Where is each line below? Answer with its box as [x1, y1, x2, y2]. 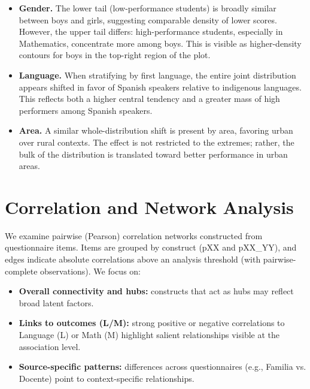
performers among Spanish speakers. [19, 104, 153, 116]
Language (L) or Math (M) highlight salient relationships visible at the [19, 328, 279, 340]
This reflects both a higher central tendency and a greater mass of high [19, 92, 280, 105]
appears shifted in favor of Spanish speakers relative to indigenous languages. [19, 80, 302, 93]
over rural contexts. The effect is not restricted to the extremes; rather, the [19, 135, 294, 148]
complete [5, 264, 38, 277]
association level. [19, 340, 81, 352]
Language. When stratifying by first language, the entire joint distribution [19, 68, 296, 81]
